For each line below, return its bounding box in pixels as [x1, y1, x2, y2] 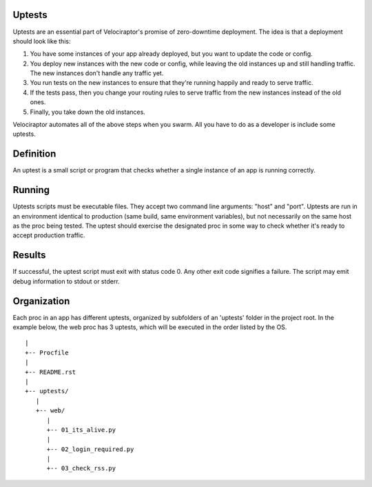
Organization [12, 295, 70, 307]
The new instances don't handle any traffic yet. [30, 69, 164, 77]
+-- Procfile [25, 348, 69, 357]
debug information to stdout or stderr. [12, 277, 120, 286]
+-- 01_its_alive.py [46, 426, 116, 434]
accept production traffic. [12, 231, 85, 239]
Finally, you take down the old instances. [30, 108, 146, 116]
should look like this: [12, 37, 71, 45]
